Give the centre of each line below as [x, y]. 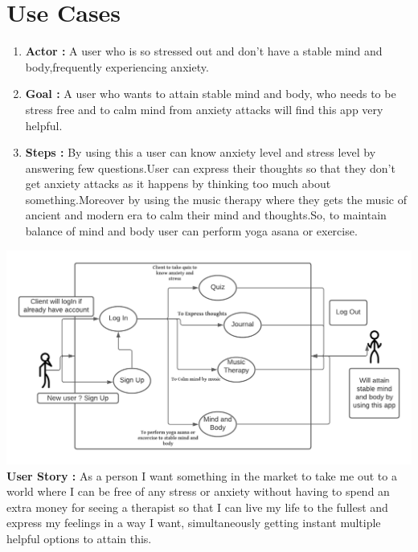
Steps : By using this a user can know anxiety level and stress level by [201, 152]
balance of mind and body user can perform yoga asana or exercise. [191, 231]
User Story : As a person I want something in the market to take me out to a [202, 475]
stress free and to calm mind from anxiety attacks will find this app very [204, 109]
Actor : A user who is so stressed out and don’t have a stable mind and [204, 51]
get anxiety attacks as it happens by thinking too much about [178, 184]
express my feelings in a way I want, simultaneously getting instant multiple [194, 523]
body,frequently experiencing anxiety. [117, 66]
